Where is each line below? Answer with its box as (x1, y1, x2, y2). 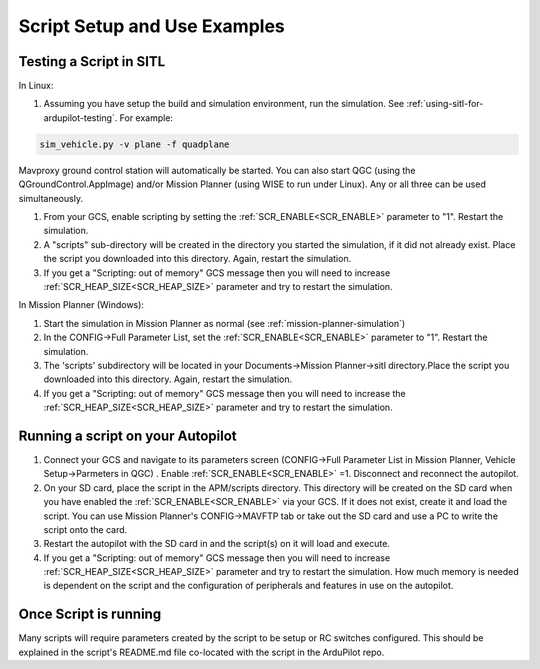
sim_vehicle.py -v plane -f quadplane (39, 138, 230, 150)
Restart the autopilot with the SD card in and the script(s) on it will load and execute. (43, 538, 390, 550)
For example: (119, 111, 174, 124)
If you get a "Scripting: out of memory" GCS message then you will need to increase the (43, 387, 407, 399)
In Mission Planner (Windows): (18, 299, 145, 311)
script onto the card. (43, 523, 128, 535)
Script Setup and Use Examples (18, 15, 285, 37)
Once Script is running (18, 606, 162, 623)
